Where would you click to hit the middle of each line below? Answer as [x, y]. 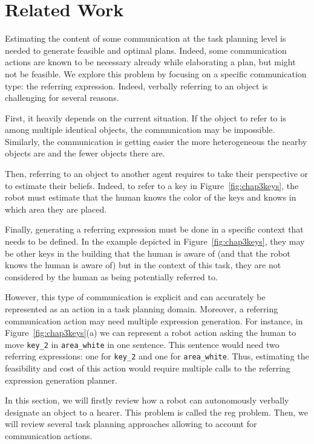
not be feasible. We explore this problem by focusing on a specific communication [156, 73]
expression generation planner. [61, 380]
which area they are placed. [56, 209]
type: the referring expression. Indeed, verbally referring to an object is [136, 85]
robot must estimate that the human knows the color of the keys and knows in [151, 197]
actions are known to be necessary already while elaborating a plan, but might [150, 62]
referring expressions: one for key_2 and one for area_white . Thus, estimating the [157, 356]
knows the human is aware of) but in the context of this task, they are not [143, 265]
